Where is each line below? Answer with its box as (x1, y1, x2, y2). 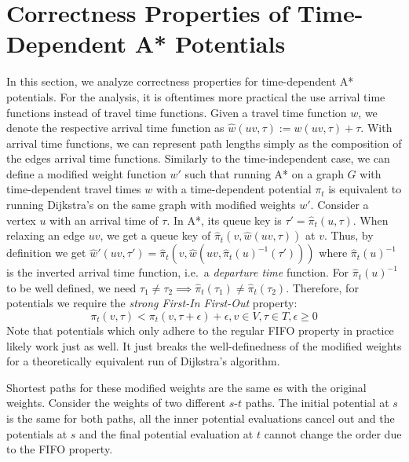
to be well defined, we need (6, 279, 137, 295)
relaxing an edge (6, 227, 85, 244)
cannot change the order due (264, 425, 402, 442)
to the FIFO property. (6, 441, 113, 457)
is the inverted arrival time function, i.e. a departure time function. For (6, 264, 349, 280)
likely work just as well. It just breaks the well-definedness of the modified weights (6, 337, 402, 354)
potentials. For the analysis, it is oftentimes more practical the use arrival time (6, 88, 385, 104)
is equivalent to (328, 181, 402, 197)
